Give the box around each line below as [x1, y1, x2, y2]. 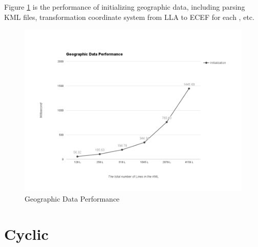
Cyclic [4, 223, 49, 244]
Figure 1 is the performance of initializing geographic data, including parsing [4, 2, 245, 12]
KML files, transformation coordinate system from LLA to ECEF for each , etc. [4, 11, 254, 22]
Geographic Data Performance [25, 193, 120, 204]
